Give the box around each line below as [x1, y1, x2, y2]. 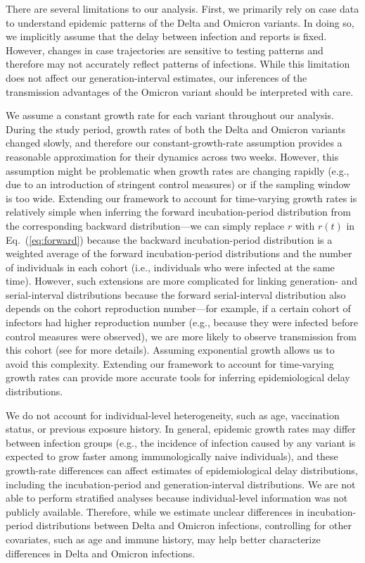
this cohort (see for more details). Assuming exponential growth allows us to [6, 342, 335, 357]
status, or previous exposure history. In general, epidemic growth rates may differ [6, 421, 356, 436]
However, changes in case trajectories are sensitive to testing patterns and [6, 42, 324, 57]
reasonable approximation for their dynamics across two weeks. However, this [6, 149, 339, 163]
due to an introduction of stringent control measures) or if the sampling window [6, 177, 351, 192]
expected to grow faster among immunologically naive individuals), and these [6, 449, 338, 464]
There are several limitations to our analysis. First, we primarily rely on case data [6, 1, 359, 16]
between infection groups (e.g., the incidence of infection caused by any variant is [6, 435, 356, 450]
